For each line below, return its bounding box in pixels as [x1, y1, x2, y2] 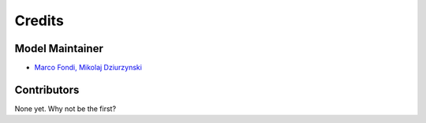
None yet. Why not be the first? [14, 103, 117, 114]
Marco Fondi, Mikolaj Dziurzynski [34, 63, 142, 73]
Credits [14, 12, 65, 29]
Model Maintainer [14, 42, 104, 55]
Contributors [14, 83, 80, 96]
